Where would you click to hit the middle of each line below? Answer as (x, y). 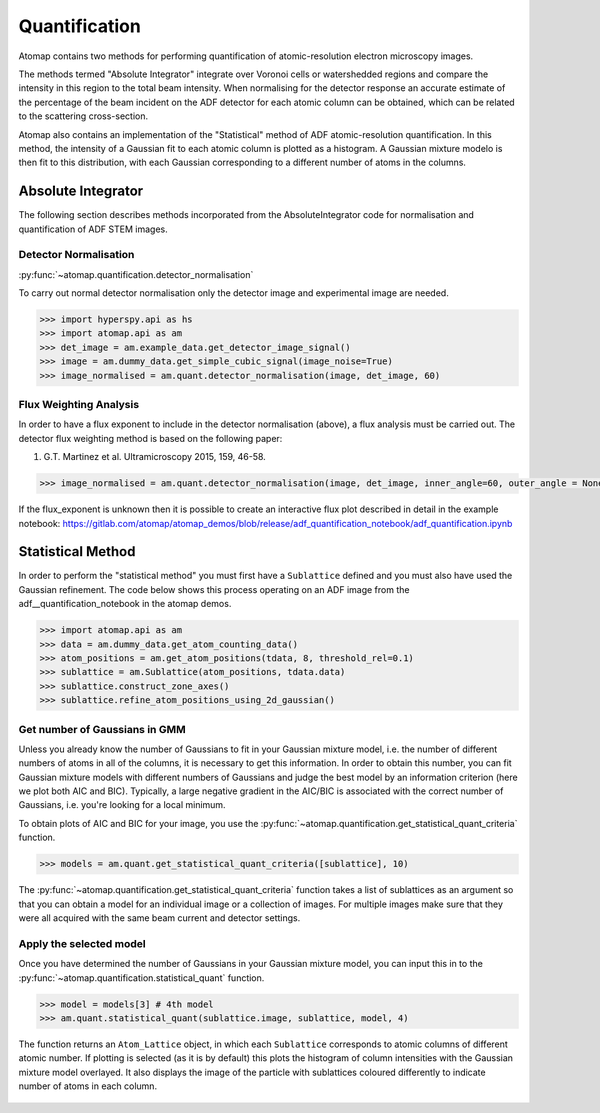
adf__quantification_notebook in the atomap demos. (125, 604)
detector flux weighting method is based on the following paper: (150, 438)
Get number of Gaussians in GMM (102, 729)
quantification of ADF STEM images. (93, 229)
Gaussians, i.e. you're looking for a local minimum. (122, 805)
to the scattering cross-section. (83, 116)
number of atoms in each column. (88, 1086)
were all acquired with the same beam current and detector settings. (159, 917)
